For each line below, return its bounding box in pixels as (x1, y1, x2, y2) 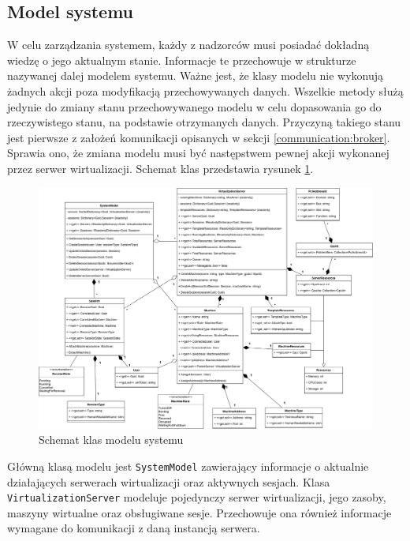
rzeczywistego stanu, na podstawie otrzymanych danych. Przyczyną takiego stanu (7, 114, 401, 130)
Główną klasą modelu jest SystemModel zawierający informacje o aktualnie (7, 457, 369, 474)
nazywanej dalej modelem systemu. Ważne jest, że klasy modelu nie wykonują (7, 67, 384, 84)
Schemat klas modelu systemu (39, 431, 184, 448)
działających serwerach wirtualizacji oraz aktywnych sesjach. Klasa (7, 473, 330, 490)
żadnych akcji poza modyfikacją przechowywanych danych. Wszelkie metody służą (7, 82, 404, 99)
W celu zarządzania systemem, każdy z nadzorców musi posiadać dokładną (7, 36, 370, 53)
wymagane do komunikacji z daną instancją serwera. (7, 520, 260, 536)
